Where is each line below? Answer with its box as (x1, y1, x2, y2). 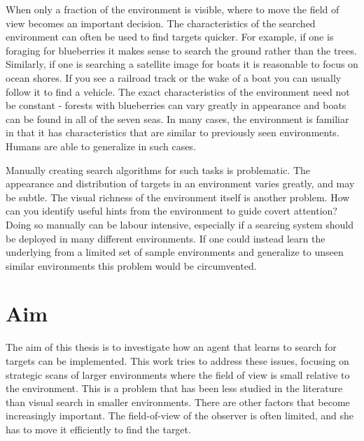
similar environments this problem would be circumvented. (6, 258, 257, 273)
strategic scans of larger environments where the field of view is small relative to (6, 367, 350, 382)
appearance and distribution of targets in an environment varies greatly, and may (6, 176, 355, 191)
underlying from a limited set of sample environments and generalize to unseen (6, 245, 344, 259)
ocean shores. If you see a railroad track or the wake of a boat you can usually (6, 70, 342, 85)
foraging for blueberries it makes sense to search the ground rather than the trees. (6, 43, 357, 57)
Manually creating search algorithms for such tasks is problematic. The (6, 162, 311, 177)
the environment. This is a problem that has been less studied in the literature (6, 381, 343, 396)
